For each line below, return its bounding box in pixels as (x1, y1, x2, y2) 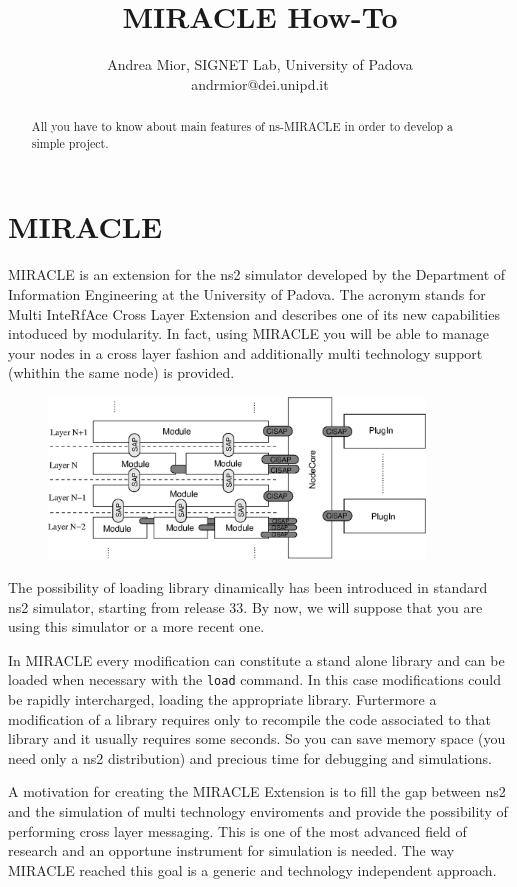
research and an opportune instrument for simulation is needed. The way (8, 840, 455, 861)
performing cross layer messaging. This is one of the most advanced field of (8, 820, 467, 841)
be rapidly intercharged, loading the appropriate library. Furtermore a (8, 688, 437, 709)
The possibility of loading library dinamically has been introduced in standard (8, 576, 488, 597)
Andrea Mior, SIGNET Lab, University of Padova (107, 54, 413, 75)
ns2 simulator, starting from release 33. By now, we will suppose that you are (8, 596, 483, 617)
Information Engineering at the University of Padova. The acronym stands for (8, 283, 486, 304)
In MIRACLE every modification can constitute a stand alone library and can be (8, 649, 505, 670)
